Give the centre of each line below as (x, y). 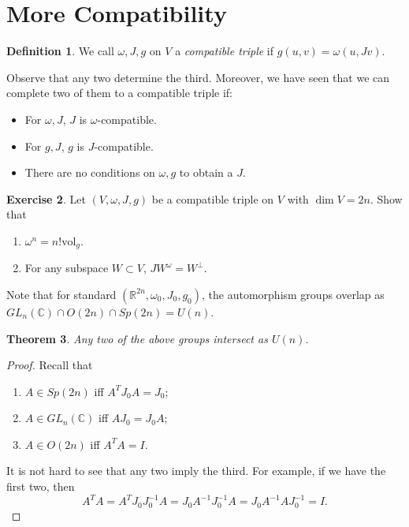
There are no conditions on (90, 172)
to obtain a (206, 172)
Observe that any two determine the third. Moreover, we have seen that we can (198, 77)
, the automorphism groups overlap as (293, 294)
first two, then (41, 486)
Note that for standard (61, 294)
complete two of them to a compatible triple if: (120, 93)
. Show (386, 198)
